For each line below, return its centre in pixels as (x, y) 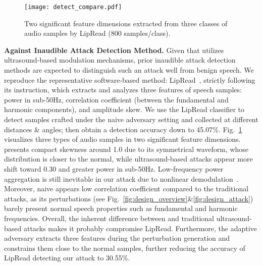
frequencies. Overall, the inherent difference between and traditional (109, 218)
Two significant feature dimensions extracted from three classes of (126, 23)
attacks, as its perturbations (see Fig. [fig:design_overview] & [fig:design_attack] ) (129, 198)
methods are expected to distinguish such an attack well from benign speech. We (129, 70)
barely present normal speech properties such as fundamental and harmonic (121, 208)
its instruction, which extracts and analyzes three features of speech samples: (123, 90)
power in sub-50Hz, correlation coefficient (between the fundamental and (116, 99)
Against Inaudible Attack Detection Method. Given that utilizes (114, 50)
